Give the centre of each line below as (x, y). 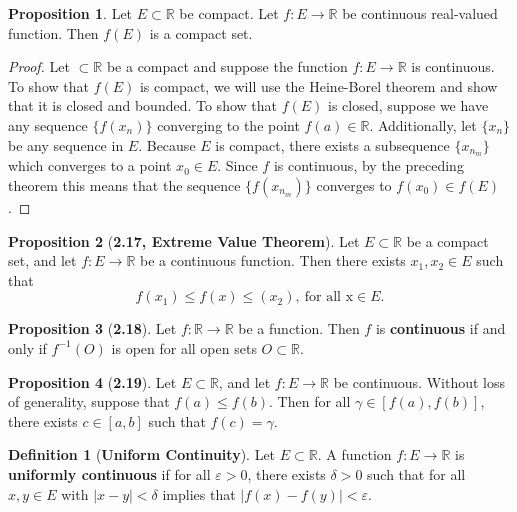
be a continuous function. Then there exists (272, 260)
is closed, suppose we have (408, 105)
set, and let (42, 260)
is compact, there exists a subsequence (332, 144)
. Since (237, 165)
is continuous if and (440, 328)
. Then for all (310, 401)
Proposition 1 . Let (70, 13)
